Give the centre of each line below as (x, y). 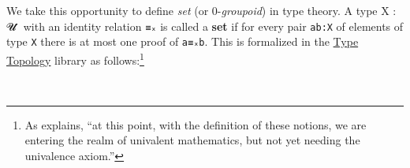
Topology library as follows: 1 (75, 58)
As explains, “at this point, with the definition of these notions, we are (196, 124)
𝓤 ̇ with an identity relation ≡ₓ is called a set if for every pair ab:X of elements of (205, 26)
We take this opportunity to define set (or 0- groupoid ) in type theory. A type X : (201, 10)
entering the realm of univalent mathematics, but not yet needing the (192, 140)
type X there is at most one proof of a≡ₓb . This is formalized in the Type (183, 41)
